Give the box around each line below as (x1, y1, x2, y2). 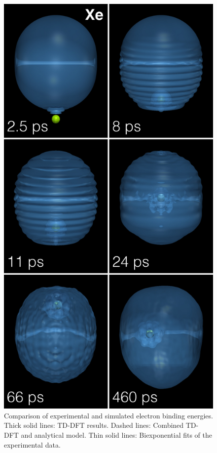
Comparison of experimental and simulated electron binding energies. (4, 410, 213, 420)
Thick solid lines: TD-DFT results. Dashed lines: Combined (4, 420, 184, 430)
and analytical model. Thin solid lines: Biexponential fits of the (21, 429, 213, 440)
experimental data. (4, 439, 61, 450)
